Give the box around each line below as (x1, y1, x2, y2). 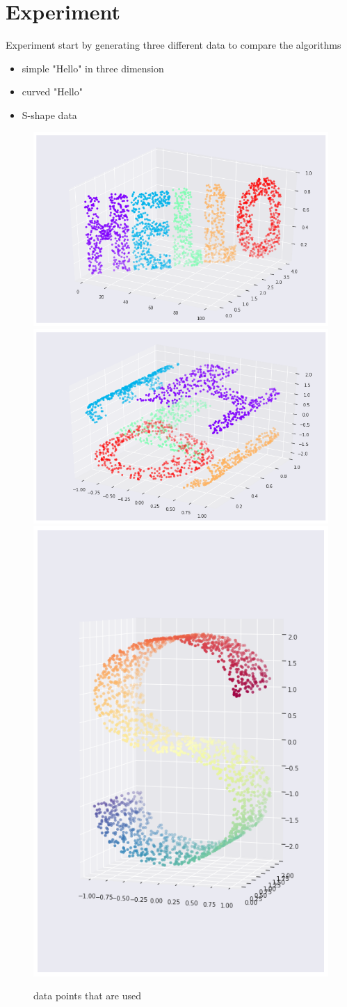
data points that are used (33, 988, 141, 1003)
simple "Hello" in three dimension (22, 61, 164, 75)
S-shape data (22, 107, 77, 122)
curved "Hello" (22, 84, 83, 99)
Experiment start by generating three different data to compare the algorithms (6, 38, 341, 52)
